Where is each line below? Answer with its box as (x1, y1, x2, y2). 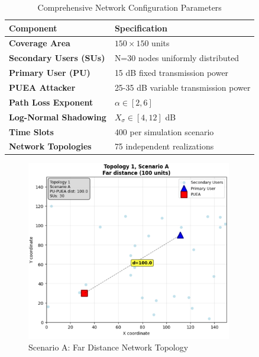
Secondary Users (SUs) (9, 52, 105, 64)
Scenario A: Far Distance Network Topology (28, 341, 189, 353)
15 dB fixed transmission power (114, 66, 229, 79)
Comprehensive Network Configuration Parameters (37, 1, 222, 13)
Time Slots (9, 125, 54, 138)
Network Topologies (9, 140, 92, 152)
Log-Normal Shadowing (9, 110, 106, 123)
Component (9, 21, 57, 34)
